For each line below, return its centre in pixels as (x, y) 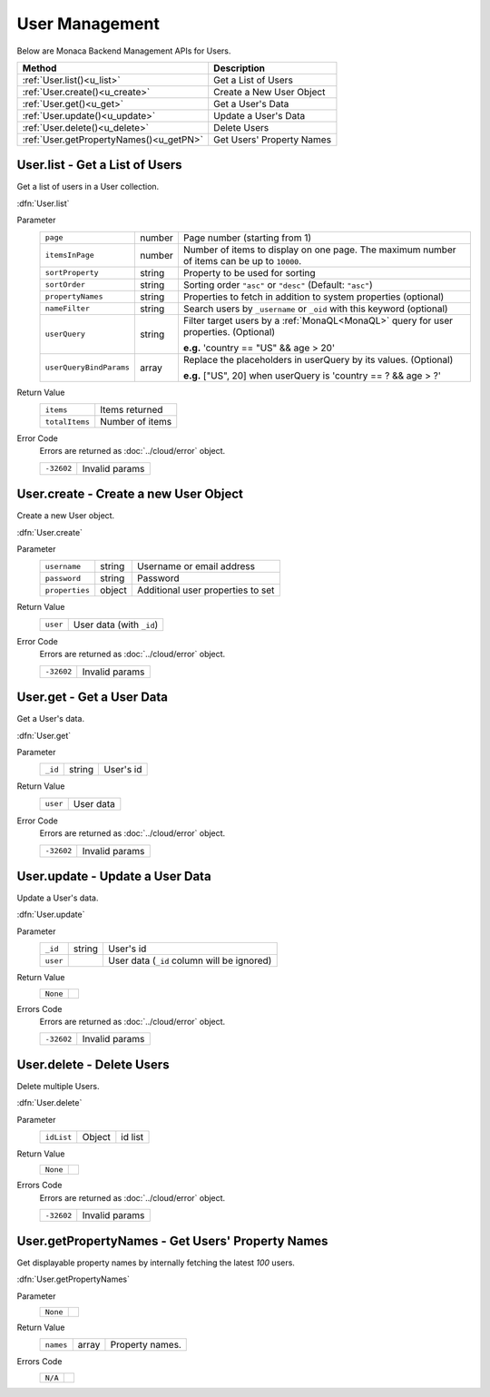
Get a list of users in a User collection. (88, 187)
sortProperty (72, 273)
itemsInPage (69, 256)
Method (39, 68)
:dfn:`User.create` (50, 532)
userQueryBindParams (88, 368)
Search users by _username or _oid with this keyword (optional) (315, 309)
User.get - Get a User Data (92, 698)
